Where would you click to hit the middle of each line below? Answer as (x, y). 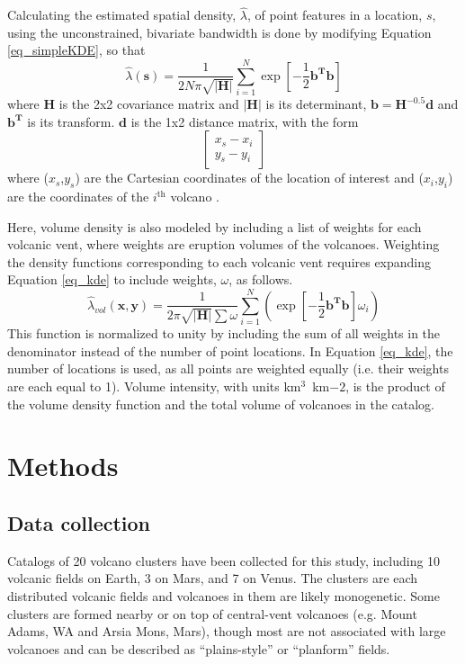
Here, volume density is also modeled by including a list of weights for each (215, 226)
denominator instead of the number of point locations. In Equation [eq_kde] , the (230, 350)
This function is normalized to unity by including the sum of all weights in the (224, 333)
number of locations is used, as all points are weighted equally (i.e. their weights (228, 368)
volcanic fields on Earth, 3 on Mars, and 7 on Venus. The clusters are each (213, 578)
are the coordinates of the (78, 197)
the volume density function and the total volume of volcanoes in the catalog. (221, 404)
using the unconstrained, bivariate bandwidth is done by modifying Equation (219, 32)
